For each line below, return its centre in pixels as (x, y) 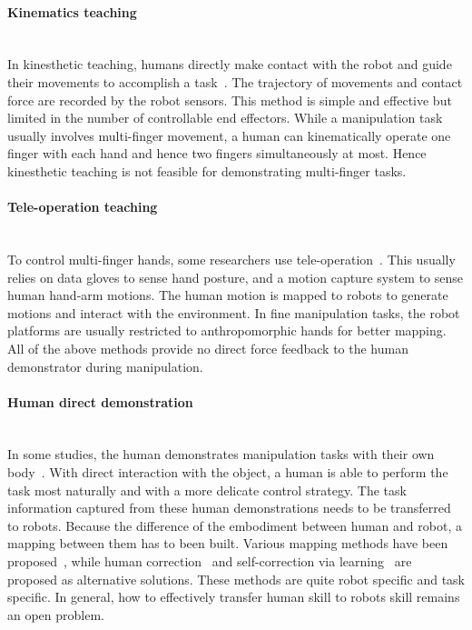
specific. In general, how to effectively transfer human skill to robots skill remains (234, 597)
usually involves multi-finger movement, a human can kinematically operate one (229, 135)
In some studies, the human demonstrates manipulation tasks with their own (221, 454)
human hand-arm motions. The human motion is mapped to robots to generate (228, 295)
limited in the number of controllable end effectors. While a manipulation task (225, 118)
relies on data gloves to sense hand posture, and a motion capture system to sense (236, 277)
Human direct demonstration (100, 401)
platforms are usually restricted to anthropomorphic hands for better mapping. (227, 330)
